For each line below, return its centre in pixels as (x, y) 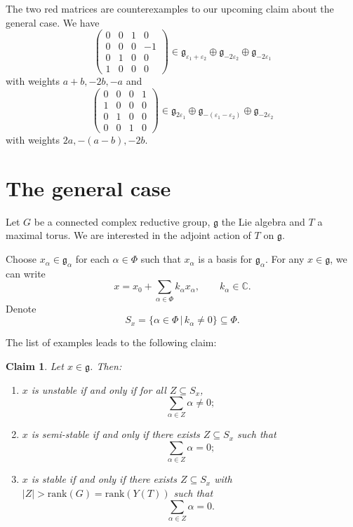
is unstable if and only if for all (99, 389)
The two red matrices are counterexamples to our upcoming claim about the (170, 8)
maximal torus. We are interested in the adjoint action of (128, 235)
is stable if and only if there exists (104, 479)
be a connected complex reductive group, (122, 221)
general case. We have (53, 22)
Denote (21, 308)
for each (92, 259)
